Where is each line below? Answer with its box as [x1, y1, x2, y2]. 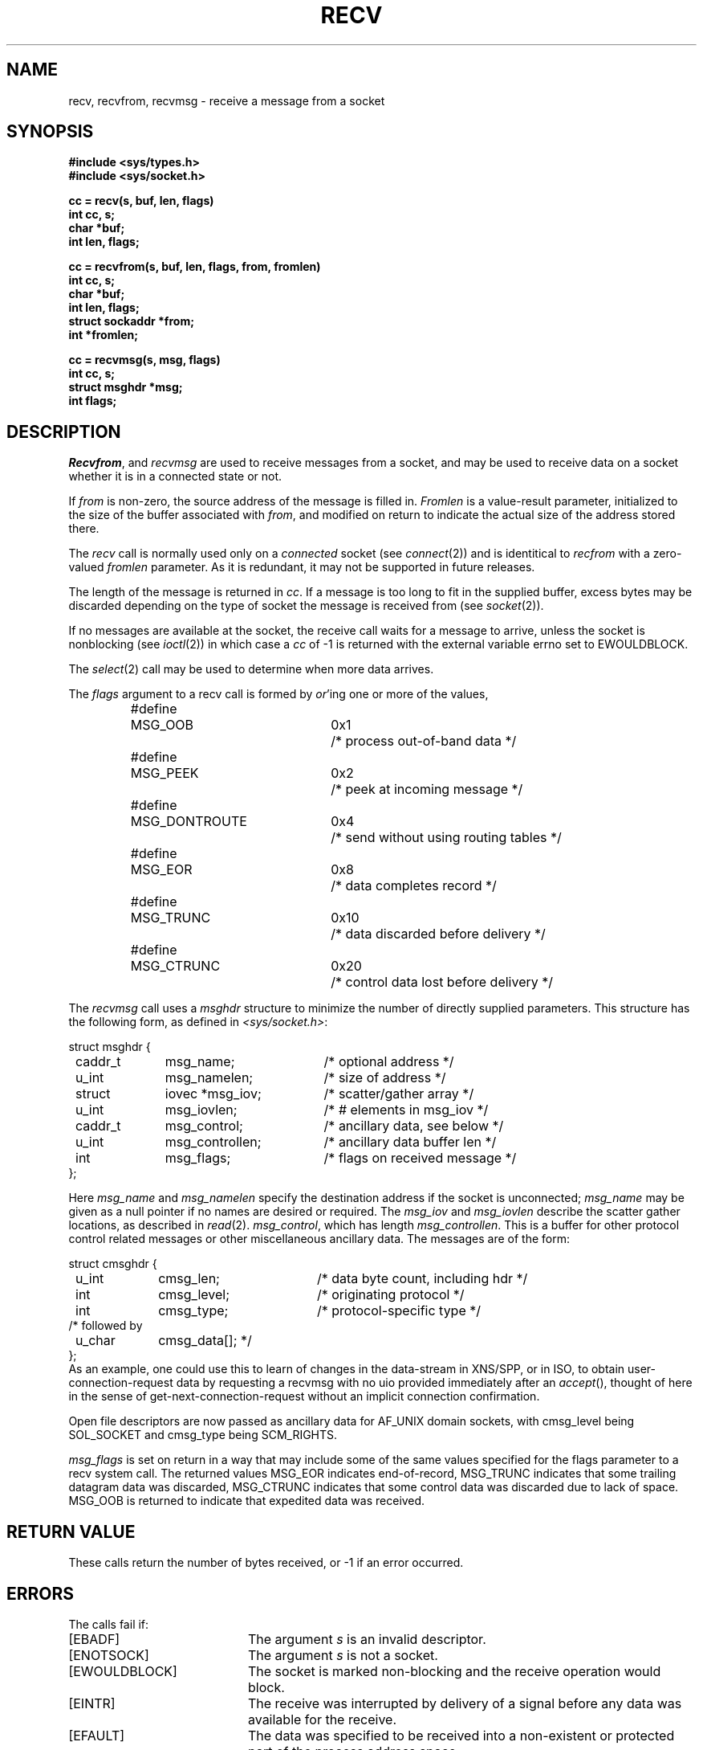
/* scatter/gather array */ [323, 1086, 474, 1102]
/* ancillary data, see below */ [323, 1118, 504, 1135]
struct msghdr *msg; [68, 380, 183, 395]
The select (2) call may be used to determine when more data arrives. [68, 662, 434, 677]
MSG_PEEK [130, 765, 199, 782]
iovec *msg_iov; [165, 1086, 262, 1102]
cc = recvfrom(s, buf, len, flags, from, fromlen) [68, 260, 321, 274]
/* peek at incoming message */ [331, 781, 523, 798]
